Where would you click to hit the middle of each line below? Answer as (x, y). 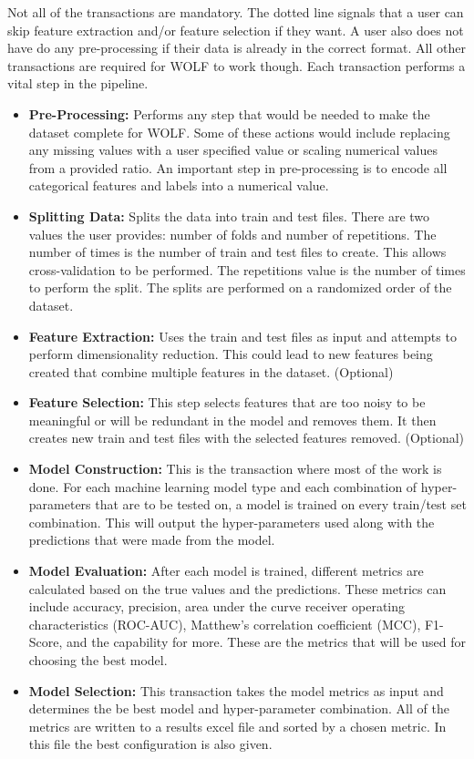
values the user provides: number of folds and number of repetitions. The (232, 234)
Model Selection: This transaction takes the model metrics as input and (236, 690)
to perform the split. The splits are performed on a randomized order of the (240, 287)
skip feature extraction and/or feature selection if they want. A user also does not (236, 30)
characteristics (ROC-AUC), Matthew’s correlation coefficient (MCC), (225, 624)
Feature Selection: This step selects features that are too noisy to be (227, 402)
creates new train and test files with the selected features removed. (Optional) (247, 438)
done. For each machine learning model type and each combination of (223, 486)
